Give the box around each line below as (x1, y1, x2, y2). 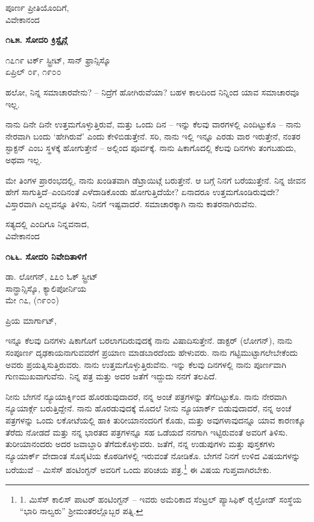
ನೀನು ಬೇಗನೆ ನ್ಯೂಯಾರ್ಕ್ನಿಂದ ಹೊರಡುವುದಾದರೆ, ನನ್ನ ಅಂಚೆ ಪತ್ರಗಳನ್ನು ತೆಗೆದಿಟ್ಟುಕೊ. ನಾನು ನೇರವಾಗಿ (5, 390, 287, 402)
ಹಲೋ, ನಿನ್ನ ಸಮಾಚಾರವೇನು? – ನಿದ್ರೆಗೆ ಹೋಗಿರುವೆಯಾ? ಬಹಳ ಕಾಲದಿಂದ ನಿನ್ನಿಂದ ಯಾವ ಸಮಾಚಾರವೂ (5, 85, 300, 98)
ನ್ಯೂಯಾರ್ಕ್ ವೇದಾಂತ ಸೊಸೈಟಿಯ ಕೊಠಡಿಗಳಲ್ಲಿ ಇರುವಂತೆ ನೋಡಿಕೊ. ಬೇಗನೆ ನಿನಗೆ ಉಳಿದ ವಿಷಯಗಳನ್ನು (5, 449, 301, 462)
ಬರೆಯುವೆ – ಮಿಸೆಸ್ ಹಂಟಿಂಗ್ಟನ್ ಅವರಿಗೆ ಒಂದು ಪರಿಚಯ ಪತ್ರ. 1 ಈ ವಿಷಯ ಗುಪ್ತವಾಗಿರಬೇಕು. (5, 462, 272, 476)
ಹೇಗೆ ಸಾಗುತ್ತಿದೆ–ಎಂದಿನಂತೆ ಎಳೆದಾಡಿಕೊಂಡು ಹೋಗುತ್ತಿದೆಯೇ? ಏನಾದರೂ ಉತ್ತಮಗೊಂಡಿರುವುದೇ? (5, 185, 280, 198)
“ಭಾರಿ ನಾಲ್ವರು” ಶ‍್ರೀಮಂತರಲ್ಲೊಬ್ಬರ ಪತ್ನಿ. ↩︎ (19, 504, 143, 517)
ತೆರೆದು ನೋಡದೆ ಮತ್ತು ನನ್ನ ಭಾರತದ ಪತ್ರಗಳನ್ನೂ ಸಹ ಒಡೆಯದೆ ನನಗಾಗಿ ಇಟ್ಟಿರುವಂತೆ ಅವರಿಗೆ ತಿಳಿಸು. (5, 425, 288, 438)
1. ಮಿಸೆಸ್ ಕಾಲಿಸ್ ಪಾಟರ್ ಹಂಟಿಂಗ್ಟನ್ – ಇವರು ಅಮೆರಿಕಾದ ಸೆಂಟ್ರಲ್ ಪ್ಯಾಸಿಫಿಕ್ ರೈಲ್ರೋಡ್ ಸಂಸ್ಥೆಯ (19, 492, 302, 505)
